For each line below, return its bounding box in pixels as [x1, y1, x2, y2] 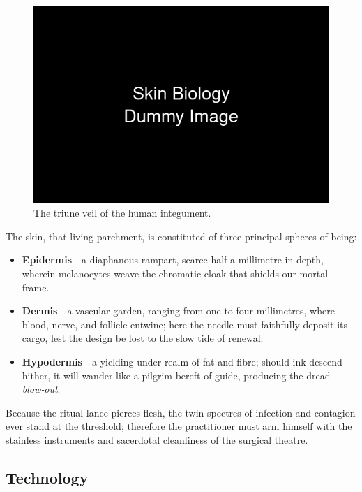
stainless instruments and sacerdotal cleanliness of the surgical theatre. [6, 432, 308, 447]
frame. [22, 280, 50, 294]
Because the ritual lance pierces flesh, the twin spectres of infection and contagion [6, 405, 356, 419]
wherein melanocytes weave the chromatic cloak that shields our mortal [22, 266, 329, 281]
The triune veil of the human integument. [33, 205, 211, 220]
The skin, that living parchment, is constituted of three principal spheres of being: [6, 229, 357, 243]
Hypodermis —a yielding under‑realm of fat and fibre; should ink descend [22, 354, 342, 368]
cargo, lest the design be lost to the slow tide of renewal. [22, 331, 264, 345]
